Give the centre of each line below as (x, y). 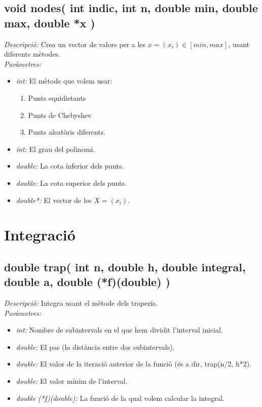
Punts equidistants (57, 97)
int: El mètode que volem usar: (64, 81)
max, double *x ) (50, 23)
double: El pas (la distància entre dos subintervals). (95, 347)
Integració (40, 235)
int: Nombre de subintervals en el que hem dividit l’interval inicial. (119, 330)
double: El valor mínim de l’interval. (72, 381)
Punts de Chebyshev (60, 115)
